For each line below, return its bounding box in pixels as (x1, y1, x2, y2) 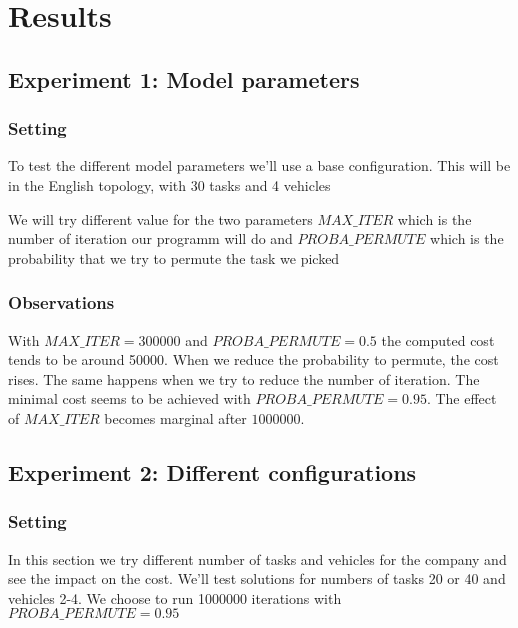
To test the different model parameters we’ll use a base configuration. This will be (8, 155, 511, 176)
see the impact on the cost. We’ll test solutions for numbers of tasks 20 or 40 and (8, 568, 506, 589)
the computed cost (381, 329, 495, 350)
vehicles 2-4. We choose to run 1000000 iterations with (8, 587, 342, 608)
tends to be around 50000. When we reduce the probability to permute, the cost (8, 349, 499, 370)
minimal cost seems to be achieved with (8, 388, 251, 409)
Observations (8, 290, 115, 315)
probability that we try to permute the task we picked (8, 247, 340, 268)
